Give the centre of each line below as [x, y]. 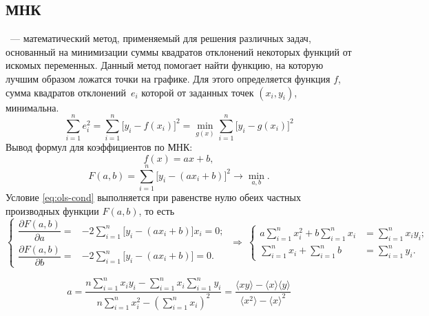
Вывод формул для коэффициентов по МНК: [99, 147]
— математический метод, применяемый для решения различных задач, [160, 38]
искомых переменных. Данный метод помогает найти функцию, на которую [165, 65]
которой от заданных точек [198, 92]
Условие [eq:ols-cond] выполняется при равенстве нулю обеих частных [153, 197]
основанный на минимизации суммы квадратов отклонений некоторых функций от [179, 51]
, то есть [157, 210]
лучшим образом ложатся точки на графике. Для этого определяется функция [168, 78]
